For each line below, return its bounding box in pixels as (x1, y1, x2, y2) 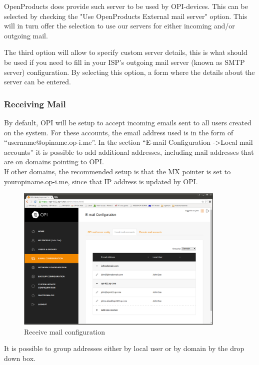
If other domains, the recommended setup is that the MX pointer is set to (4, 166, 231, 176)
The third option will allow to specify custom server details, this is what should (4, 47, 247, 57)
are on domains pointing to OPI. (4, 156, 104, 167)
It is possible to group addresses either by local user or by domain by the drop (4, 343, 244, 354)
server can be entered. (4, 76, 71, 87)
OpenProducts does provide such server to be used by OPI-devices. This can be (4, 1, 248, 11)
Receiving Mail (4, 97, 66, 110)
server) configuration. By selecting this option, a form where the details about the (4, 66, 255, 77)
